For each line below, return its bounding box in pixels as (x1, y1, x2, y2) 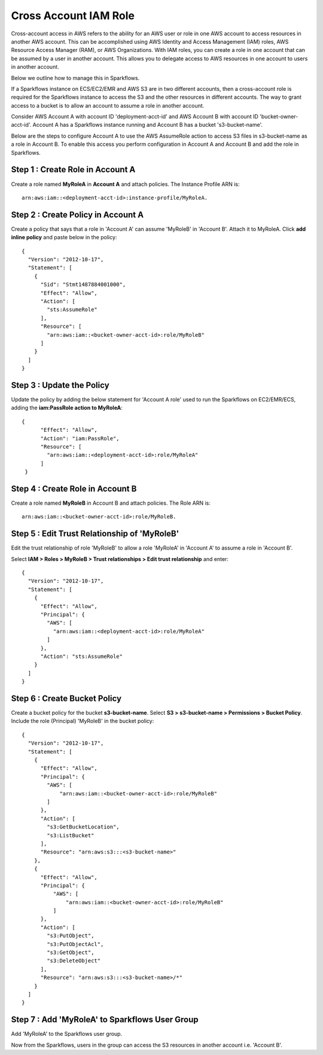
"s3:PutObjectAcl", (47, 941, 104, 947)
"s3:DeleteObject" (47, 958, 101, 964)
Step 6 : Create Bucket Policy (11, 693, 122, 703)
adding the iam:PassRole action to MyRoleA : (11, 404, 123, 411)
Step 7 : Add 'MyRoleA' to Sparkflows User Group (11, 1014, 199, 1025)
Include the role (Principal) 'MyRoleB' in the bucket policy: (11, 718, 154, 725)
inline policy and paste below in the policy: (11, 234, 117, 241)
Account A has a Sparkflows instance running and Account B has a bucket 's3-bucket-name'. (32, 121, 263, 129)
